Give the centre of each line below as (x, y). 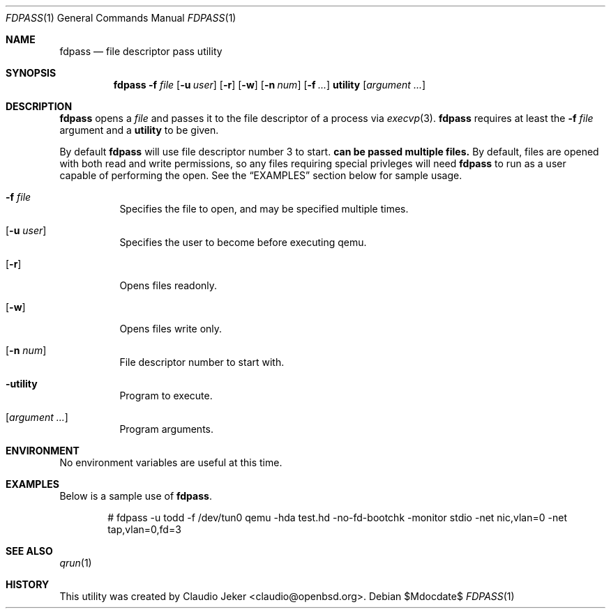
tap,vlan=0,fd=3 (144, 529)
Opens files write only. (171, 329)
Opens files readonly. (168, 285)
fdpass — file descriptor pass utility (141, 51)
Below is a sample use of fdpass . (136, 496)
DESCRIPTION (39, 106)
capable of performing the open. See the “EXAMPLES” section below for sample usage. (261, 175)
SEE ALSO (29, 551)
